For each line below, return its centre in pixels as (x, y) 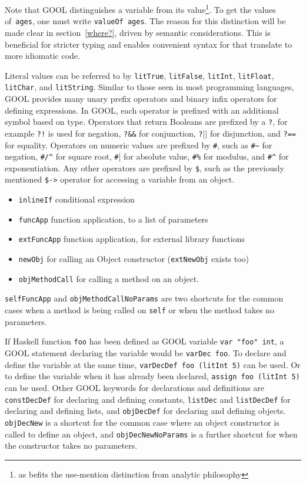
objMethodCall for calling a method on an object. (109, 278)
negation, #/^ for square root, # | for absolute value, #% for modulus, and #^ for (147, 156)
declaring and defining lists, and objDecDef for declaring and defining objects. (145, 411)
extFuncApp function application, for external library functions (132, 239)
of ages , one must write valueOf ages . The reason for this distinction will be (145, 21)
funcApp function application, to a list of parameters (113, 219)
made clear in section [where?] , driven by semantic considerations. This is (138, 32)
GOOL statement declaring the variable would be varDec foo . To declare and (146, 352)
